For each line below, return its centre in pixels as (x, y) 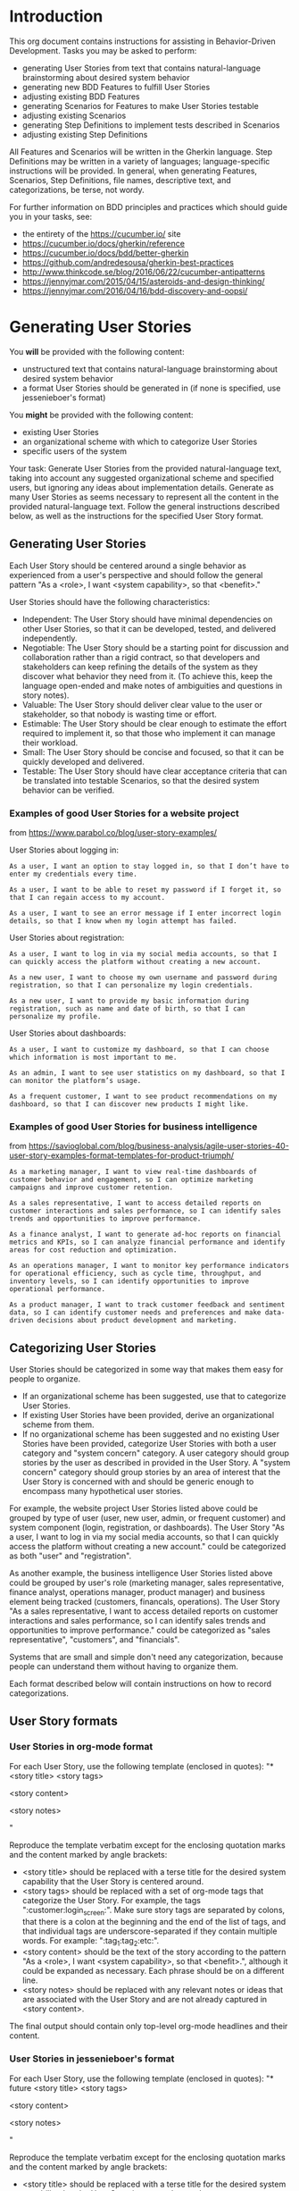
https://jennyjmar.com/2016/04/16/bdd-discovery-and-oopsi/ (135, 290)
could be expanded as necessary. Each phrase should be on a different (153, 1971)
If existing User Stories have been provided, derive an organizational (148, 1415)
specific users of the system (75, 451)
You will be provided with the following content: (97, 351)
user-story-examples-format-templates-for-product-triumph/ (122, 1155)
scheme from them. (58, 1425)
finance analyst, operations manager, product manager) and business (137, 1592)
